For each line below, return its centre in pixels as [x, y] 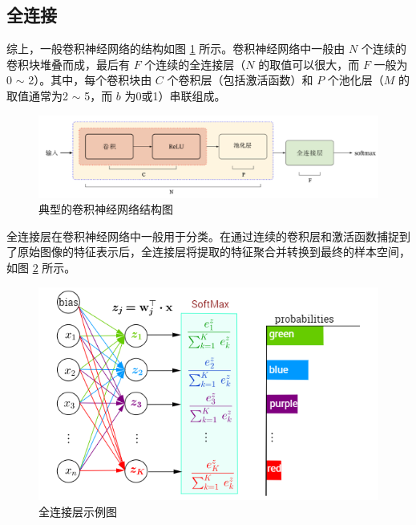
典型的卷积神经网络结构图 [106, 209]
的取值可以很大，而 [309, 64]
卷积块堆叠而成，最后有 [68, 64]
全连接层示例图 [78, 511]
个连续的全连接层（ [195, 64]
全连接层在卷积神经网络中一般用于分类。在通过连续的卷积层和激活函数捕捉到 [208, 236]
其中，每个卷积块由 [101, 80]
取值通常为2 [37, 95]
